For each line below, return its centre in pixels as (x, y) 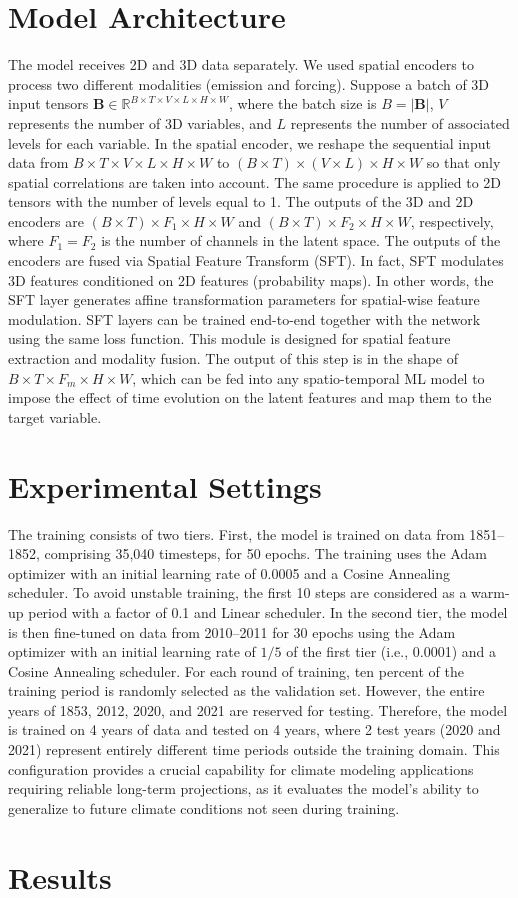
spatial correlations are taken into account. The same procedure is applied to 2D (255, 181)
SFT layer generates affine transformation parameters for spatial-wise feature (244, 299)
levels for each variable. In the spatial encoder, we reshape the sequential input (250, 142)
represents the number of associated (400, 122)
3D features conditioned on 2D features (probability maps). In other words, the (251, 279)
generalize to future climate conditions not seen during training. (204, 807)
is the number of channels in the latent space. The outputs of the (301, 240)
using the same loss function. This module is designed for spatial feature (229, 338)
